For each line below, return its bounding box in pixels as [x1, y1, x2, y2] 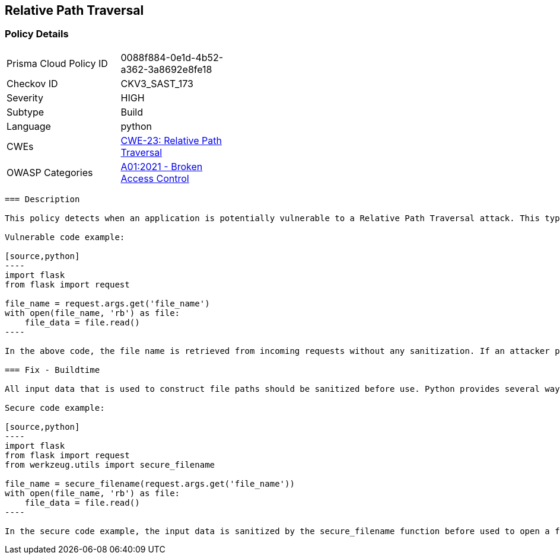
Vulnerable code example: [5, 232, 125, 242]
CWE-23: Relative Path [120, 134, 222, 146]
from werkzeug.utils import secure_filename [5, 459, 215, 469]
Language [7, 120, 51, 132]
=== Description [5, 194, 80, 204]
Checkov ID [7, 77, 58, 90]
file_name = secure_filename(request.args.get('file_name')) [5, 478, 295, 488]
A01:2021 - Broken [120, 160, 203, 173]
